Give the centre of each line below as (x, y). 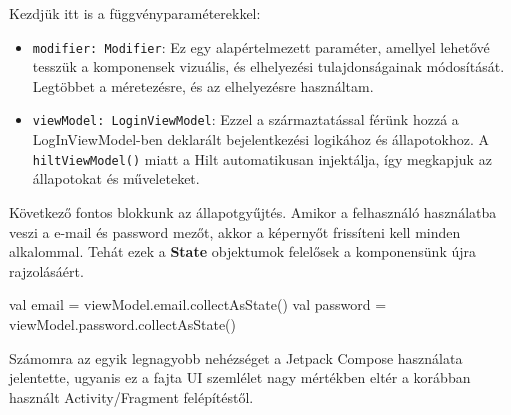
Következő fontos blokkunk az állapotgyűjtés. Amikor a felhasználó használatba (253, 211)
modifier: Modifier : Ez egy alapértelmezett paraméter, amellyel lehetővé (261, 46)
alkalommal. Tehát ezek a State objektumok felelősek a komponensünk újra (242, 251)
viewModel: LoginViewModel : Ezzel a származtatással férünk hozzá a (245, 119)
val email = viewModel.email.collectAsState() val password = (198, 304)
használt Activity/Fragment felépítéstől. (131, 396)
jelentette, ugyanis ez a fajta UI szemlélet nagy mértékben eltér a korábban (240, 377)
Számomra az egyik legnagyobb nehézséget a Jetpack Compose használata (236, 357)
